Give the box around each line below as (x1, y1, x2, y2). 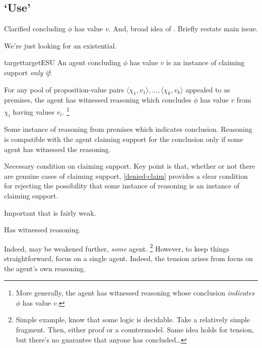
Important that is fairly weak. (4, 207, 96, 218)
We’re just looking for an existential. (4, 40, 117, 51)
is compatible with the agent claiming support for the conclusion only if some (4, 134, 243, 144)
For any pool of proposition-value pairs (4, 84, 124, 94)
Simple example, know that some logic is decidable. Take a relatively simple (16, 314, 250, 325)
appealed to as (185, 84, 230, 94)
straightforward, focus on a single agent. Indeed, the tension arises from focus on (4, 253, 253, 264)
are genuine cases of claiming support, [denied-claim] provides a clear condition (4, 170, 248, 181)
